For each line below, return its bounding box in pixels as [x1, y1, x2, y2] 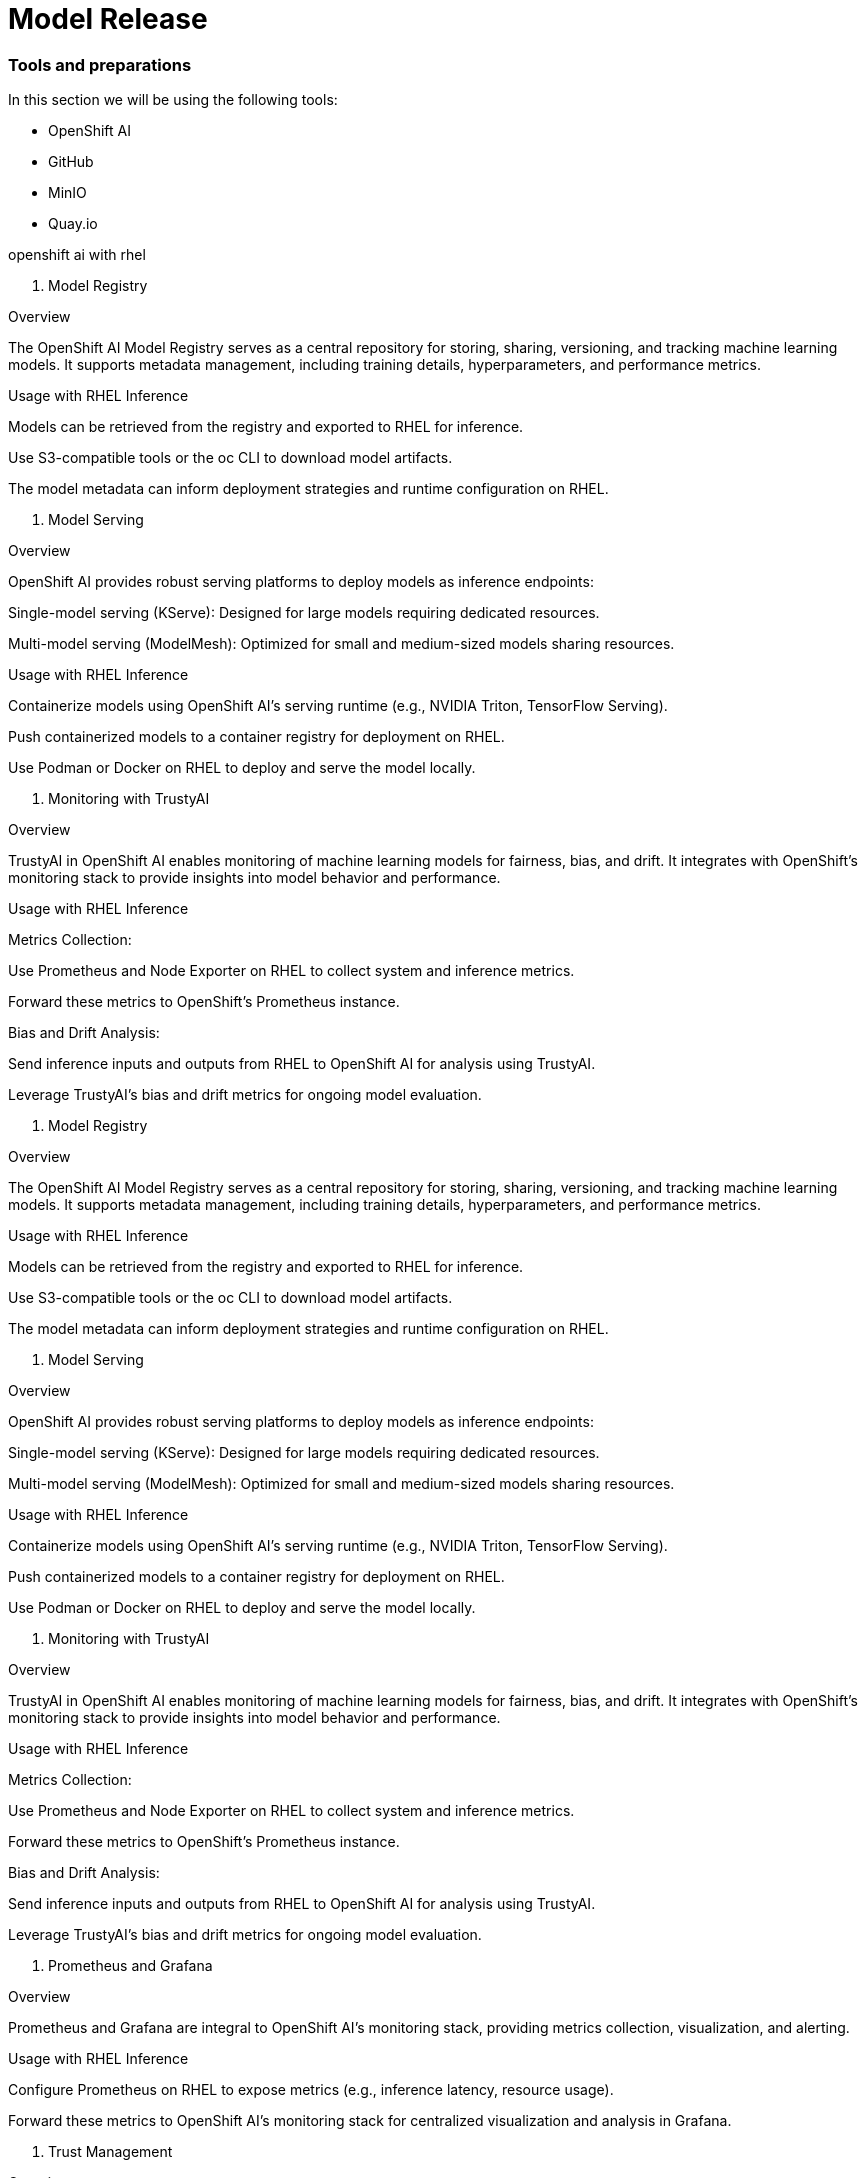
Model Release [8, 2, 208, 36]
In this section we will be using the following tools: [8, 91, 338, 109]
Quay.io [48, 215, 98, 233]
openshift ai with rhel [8, 246, 146, 264]
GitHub [48, 153, 94, 171]
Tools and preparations [8, 54, 192, 75]
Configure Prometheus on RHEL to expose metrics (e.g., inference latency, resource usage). [8, 2081, 614, 2099]
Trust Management [48, 2143, 173, 2161]
